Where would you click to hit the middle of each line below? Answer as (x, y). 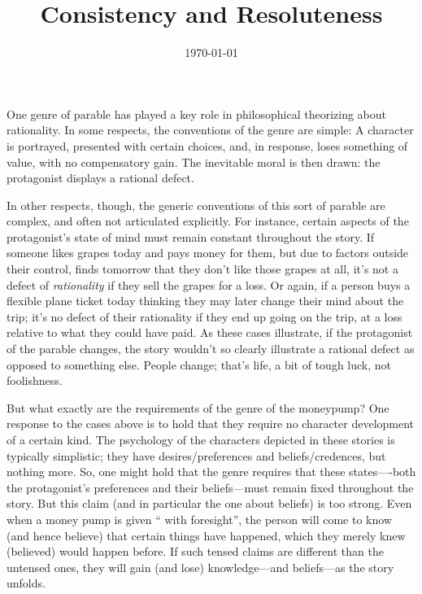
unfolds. (26, 583)
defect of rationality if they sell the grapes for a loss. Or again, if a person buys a (209, 284)
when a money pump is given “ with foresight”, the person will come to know (199, 519)
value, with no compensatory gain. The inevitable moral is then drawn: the (194, 162)
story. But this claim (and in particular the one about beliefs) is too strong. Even (209, 503)
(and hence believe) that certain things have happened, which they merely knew (206, 535)
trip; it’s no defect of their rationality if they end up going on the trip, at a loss (204, 316)
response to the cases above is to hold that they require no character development (211, 424)
